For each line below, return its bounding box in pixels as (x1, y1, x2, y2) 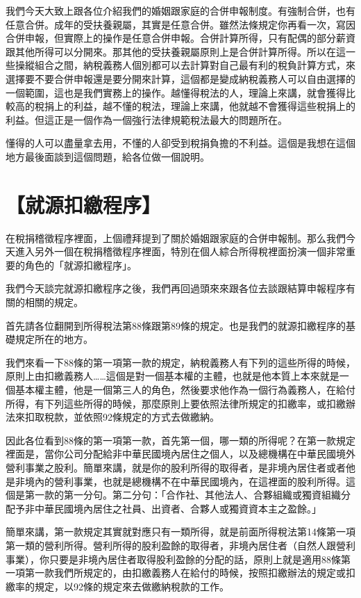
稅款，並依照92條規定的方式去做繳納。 (44, 410, 219, 424)
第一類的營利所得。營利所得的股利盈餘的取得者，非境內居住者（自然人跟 (6, 538, 336, 552)
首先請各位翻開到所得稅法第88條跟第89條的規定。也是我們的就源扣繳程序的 (6, 318, 346, 332)
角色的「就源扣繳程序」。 (24, 257, 137, 272)
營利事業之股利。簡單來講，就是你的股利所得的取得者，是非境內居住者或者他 (6, 460, 355, 474)
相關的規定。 (24, 295, 83, 309)
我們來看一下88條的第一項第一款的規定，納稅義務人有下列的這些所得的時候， (6, 355, 355, 369)
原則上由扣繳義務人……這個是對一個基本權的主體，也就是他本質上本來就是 (6, 369, 339, 383)
